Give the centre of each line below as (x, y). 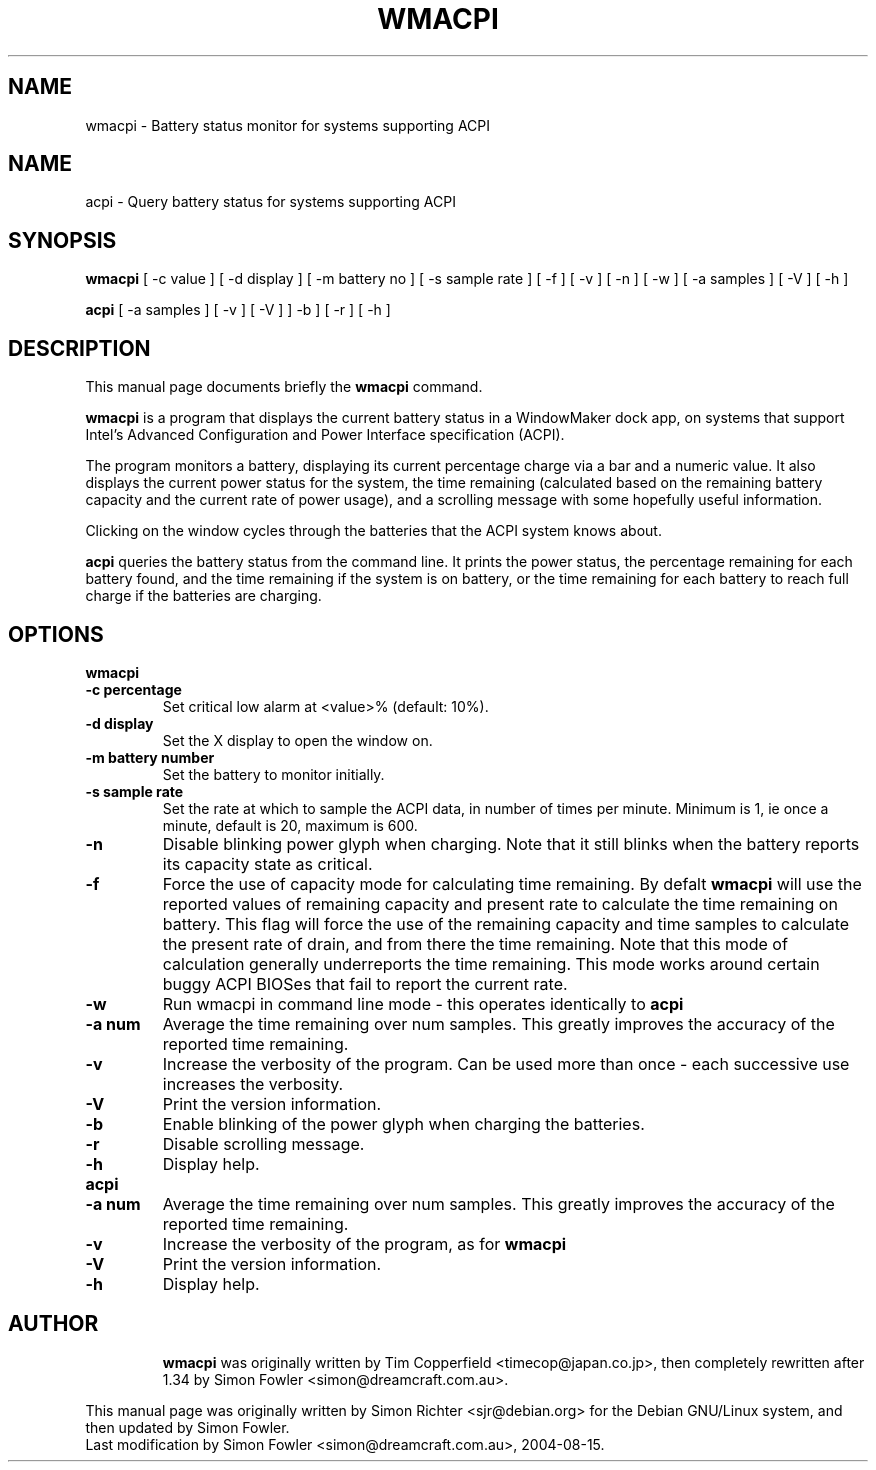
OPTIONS (56, 634)
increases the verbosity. (253, 1083)
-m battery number (150, 757)
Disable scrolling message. (263, 1143)
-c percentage (133, 689)
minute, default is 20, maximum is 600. (290, 825)
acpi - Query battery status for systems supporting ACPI (270, 202)
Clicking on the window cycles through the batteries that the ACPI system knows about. (373, 531)
